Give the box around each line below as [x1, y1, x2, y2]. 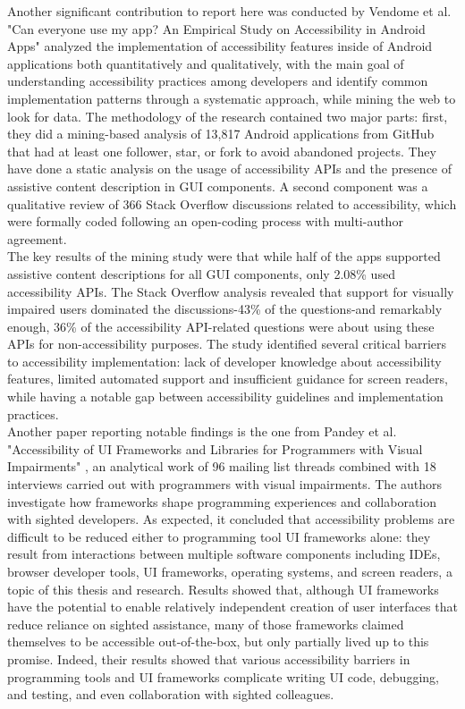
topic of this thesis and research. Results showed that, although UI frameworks [7, 579, 439, 598]
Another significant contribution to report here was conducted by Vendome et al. [7, 2, 452, 20]
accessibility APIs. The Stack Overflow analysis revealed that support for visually [7, 282, 454, 300]
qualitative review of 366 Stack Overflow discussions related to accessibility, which [7, 194, 457, 213]
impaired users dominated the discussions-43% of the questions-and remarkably [7, 300, 443, 318]
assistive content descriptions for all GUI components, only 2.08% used [7, 264, 395, 283]
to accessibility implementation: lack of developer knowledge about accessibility [7, 351, 442, 370]
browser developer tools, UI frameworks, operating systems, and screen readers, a [7, 562, 452, 580]
